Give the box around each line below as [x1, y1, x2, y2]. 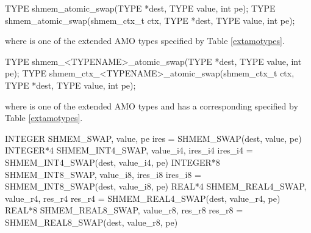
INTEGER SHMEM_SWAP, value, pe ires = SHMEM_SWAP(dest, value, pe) [5, 131, 302, 144]
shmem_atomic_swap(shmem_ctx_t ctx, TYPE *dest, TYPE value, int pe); [5, 13, 295, 26]
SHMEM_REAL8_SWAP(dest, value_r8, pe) [5, 215, 178, 228]
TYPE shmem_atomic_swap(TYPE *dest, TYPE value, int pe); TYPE [5, 2, 276, 14]
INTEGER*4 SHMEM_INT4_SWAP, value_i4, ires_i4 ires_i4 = [5, 144, 253, 157]
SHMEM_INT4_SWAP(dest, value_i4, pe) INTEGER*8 [5, 155, 220, 168]
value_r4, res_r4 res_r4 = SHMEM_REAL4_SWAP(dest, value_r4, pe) [5, 191, 281, 204]
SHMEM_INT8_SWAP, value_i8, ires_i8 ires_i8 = [5, 168, 201, 180]
